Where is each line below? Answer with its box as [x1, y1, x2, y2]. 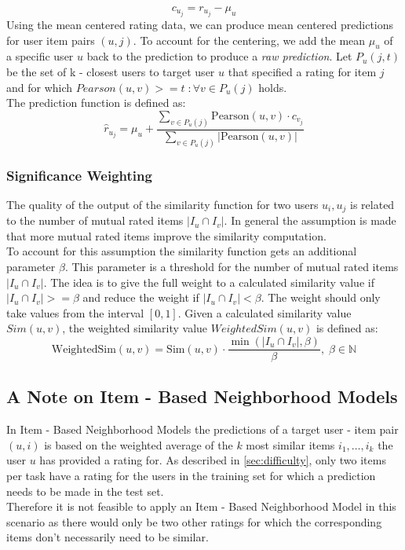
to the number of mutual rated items [6, 212, 184, 229]
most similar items [246, 436, 335, 453]
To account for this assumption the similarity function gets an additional [6, 243, 357, 259]
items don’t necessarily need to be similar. [6, 529, 209, 545]
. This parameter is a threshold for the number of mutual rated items [64, 258, 399, 275]
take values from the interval [6, 304, 144, 321]
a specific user [6, 48, 74, 64]
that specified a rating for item [228, 64, 377, 80]
